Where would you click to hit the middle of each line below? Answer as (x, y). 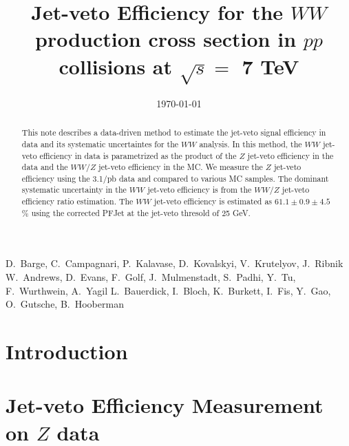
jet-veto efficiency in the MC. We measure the (181, 167)
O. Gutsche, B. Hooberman (65, 304)
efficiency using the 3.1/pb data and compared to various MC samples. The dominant (175, 178)
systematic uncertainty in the (74, 190)
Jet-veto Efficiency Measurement (165, 405)
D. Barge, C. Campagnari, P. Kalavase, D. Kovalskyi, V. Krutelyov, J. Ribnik (174, 263)
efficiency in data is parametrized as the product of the (138, 155)
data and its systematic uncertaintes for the (100, 144)
